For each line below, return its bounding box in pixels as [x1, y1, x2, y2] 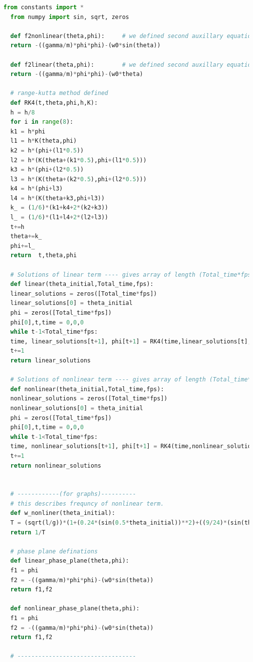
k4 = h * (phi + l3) [10, 185, 63, 192]
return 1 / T [10, 529, 45, 536]
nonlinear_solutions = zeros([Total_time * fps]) [10, 395, 168, 402]
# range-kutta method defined [10, 90, 108, 97]
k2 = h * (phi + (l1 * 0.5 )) [10, 147, 84, 154]
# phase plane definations [10, 548, 98, 555]
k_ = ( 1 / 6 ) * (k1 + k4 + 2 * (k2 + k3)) [10, 204, 108, 211]
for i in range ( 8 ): [10, 118, 74, 126]
